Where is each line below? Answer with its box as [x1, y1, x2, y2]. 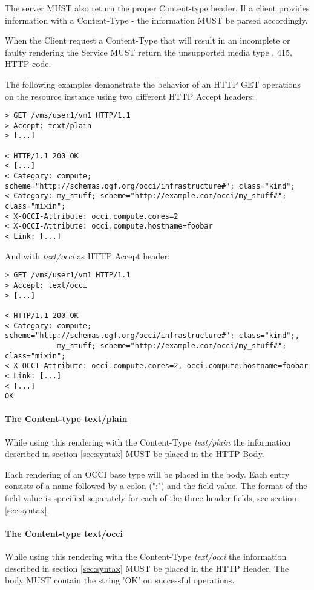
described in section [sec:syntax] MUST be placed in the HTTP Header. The [5, 562, 289, 574]
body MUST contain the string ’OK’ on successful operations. [5, 574, 235, 586]
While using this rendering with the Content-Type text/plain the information [5, 435, 291, 448]
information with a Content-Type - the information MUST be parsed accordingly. [5, 13, 308, 26]
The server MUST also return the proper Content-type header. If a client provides [5, 2, 310, 14]
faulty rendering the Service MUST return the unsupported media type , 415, [5, 45, 292, 58]
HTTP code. [5, 57, 51, 70]
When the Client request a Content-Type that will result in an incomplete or [5, 34, 290, 47]
